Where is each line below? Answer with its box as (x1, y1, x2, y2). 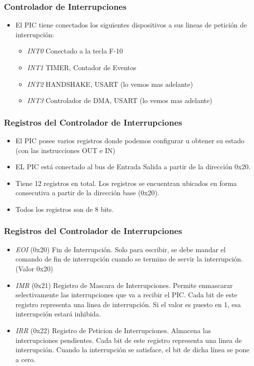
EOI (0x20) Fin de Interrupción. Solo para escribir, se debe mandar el (15, 244, 226, 254)
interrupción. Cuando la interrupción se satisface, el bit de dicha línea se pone (15, 344, 250, 355)
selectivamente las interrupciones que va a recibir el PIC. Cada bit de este (15, 289, 237, 300)
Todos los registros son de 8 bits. (15, 204, 114, 214)
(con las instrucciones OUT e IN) (15, 145, 115, 155)
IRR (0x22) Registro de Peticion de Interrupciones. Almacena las (15, 325, 211, 335)
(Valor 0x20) (15, 263, 53, 273)
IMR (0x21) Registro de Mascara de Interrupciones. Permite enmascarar (15, 280, 233, 290)
